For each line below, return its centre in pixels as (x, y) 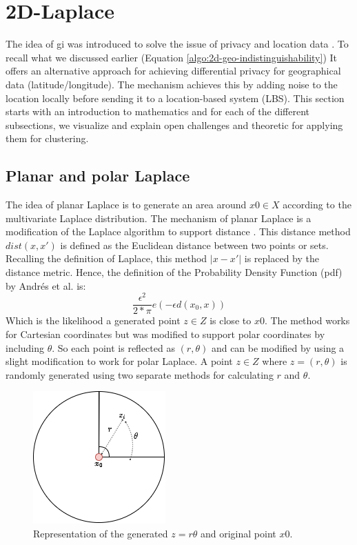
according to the (317, 205)
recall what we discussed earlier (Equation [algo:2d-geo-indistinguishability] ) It (172, 57)
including (25, 347)
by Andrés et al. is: (46, 285)
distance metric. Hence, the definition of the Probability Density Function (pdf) (174, 272)
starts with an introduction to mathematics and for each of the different (157, 111)
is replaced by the (282, 258)
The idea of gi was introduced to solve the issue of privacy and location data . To (177, 44)
